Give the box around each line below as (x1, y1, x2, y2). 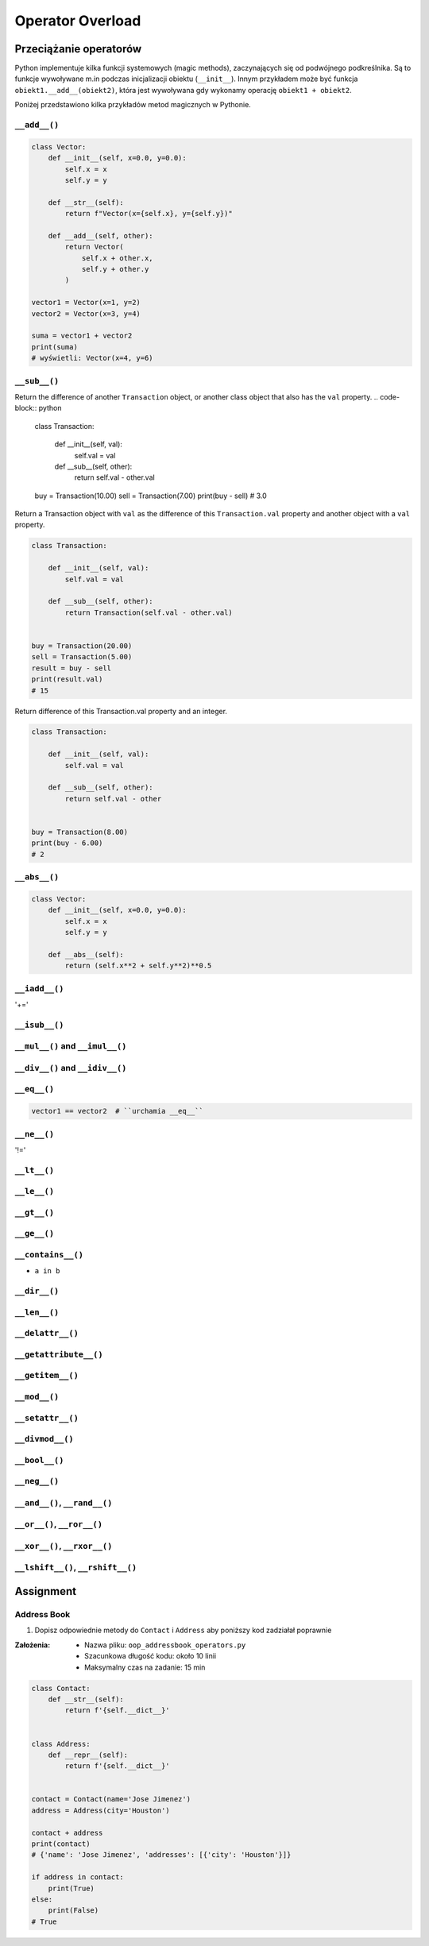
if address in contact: (31, 1873, 125, 1882)
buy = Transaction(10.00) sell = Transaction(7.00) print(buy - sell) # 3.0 (34, 491, 268, 500)
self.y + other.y (81, 264, 149, 274)
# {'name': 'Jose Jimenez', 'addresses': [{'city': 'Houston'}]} (31, 1851, 292, 1859)
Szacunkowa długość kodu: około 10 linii (84, 1651, 217, 1661)
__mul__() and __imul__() (14, 1041, 127, 1052)
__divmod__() (14, 1434, 75, 1445)
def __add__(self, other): (48, 231, 154, 240)
